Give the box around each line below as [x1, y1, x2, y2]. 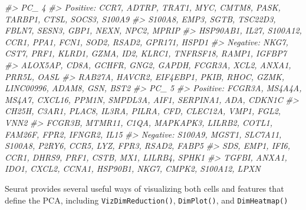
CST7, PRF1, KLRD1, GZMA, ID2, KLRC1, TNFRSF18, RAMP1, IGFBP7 [5, 47, 287, 59]
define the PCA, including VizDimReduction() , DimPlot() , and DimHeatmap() [5, 194, 288, 206]
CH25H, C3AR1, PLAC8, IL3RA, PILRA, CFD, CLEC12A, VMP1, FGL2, [5, 105, 281, 117]
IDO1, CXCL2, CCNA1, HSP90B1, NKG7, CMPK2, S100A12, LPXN [5, 162, 261, 175]
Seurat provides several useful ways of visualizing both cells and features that [5, 182, 284, 194]
